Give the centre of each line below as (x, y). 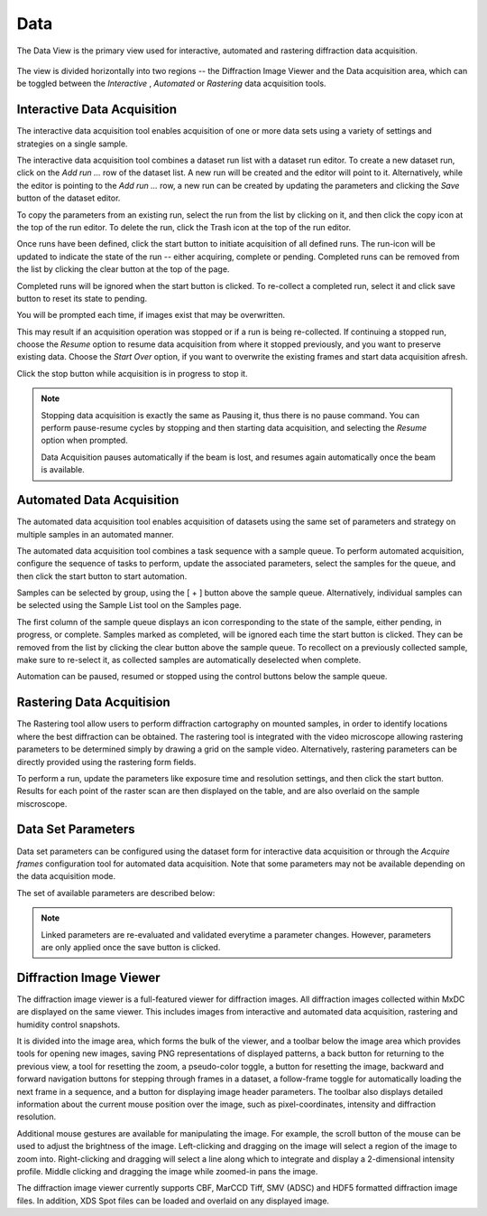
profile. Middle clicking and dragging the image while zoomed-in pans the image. (167, 1171)
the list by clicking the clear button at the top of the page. (123, 269)
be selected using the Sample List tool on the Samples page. (129, 605)
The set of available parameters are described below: (116, 893)
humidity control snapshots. (69, 1024)
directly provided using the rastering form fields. (106, 762)
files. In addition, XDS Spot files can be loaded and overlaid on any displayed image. (173, 1201)
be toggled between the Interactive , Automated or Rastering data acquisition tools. (171, 84)
